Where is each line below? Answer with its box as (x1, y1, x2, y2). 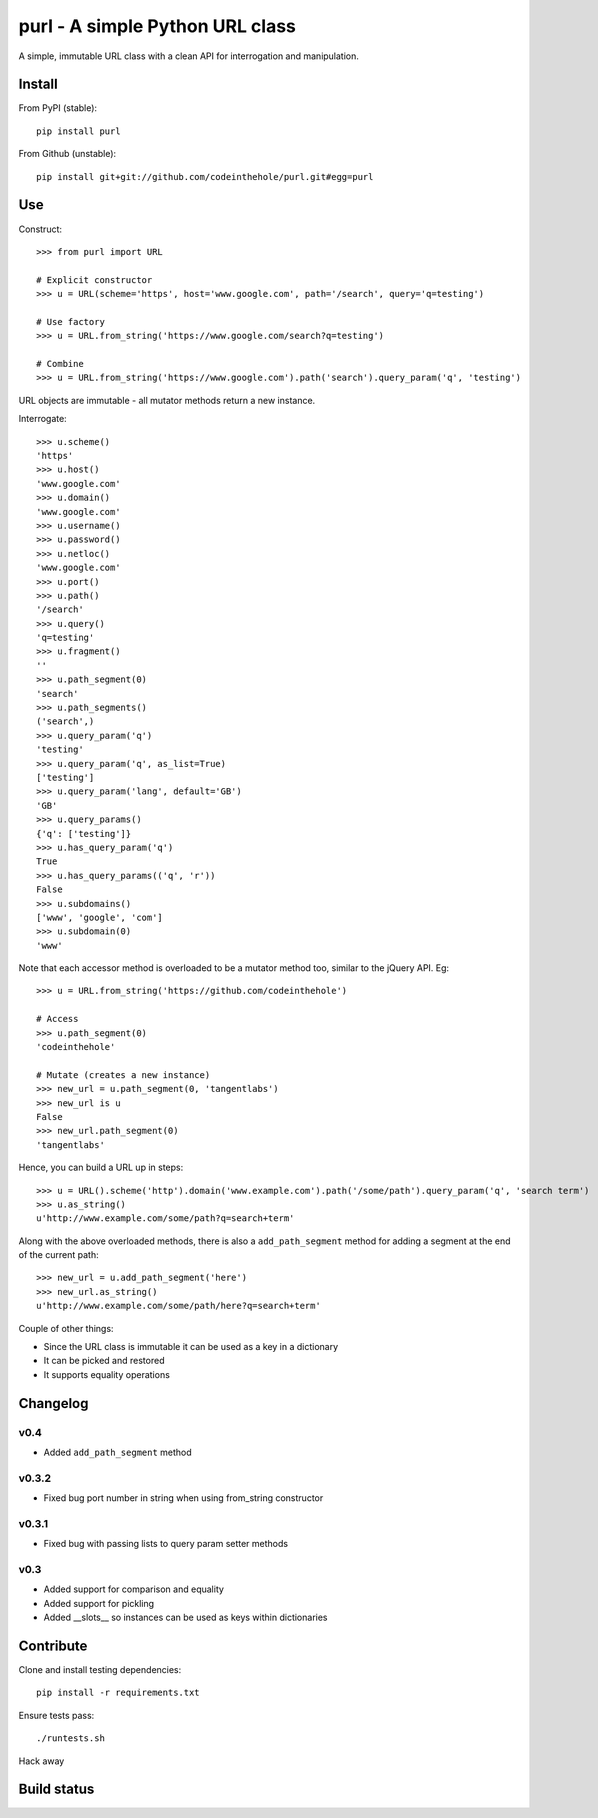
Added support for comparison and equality (43, 1583, 225, 1595)
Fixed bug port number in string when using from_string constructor (43, 1492, 324, 1504)
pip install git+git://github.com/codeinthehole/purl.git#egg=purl (36, 171, 374, 182)
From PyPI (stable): (18, 102, 98, 114)
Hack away (18, 1755, 65, 1767)
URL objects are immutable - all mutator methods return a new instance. (18, 394, 316, 406)
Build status (18, 1781, 95, 1798)
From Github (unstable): (18, 148, 117, 160)
